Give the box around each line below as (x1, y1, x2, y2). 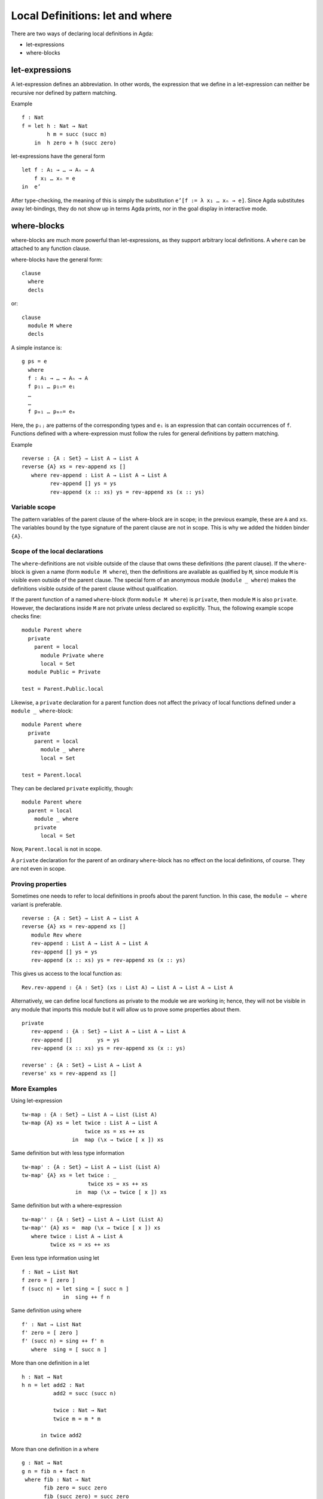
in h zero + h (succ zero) (33, 139, 117, 146)
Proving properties (11, 880, 67, 888)
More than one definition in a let (11, 1359, 90, 1366)
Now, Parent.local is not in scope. (11, 845, 102, 853)
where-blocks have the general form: (11, 255, 103, 263)
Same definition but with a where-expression (11, 1202, 122, 1209)
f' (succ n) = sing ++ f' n (22, 1338, 104, 1344)
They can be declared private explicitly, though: (11, 785, 134, 792)
